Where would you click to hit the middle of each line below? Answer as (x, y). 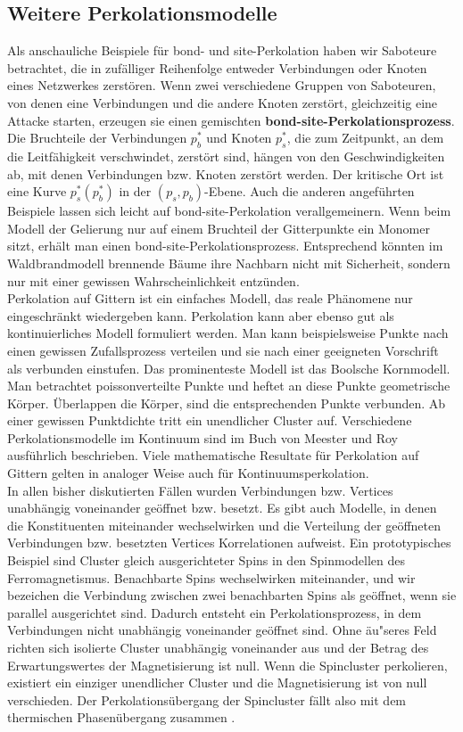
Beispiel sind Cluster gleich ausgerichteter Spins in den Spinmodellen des (207, 560)
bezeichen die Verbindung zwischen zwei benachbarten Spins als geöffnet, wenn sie (232, 595)
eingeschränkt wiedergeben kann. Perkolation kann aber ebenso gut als (201, 315)
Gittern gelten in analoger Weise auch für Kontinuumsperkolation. (188, 473)
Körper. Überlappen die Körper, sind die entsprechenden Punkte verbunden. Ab (227, 403)
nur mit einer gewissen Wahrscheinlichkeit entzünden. (153, 280)
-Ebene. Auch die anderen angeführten (310, 191)
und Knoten (239, 138)
